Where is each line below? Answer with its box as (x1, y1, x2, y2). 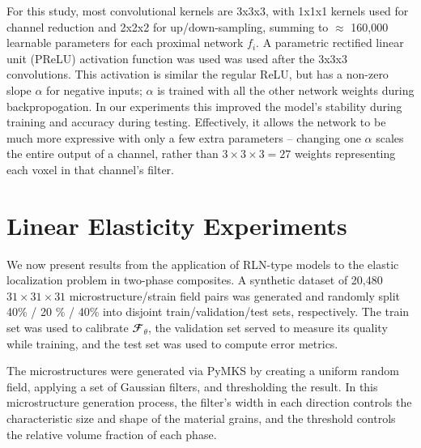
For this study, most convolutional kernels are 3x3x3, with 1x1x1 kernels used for (6, 2, 409, 19)
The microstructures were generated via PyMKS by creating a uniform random (6, 362, 399, 379)
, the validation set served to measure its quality (147, 319, 388, 336)
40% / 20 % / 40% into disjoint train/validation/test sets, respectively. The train (6, 303, 410, 320)
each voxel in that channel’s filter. (6, 160, 175, 177)
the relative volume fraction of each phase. (6, 425, 217, 442)
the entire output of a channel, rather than (6, 145, 219, 162)
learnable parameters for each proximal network (6, 34, 244, 51)
